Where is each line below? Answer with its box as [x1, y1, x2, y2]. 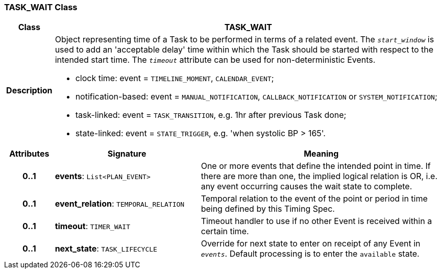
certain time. [201, 226, 249, 237]
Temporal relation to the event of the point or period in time [201, 193, 428, 204]
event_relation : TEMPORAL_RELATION [55, 198, 185, 209]
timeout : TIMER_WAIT [55, 221, 131, 232]
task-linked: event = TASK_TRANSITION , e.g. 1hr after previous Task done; [75, 110, 347, 120]
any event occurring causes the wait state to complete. [201, 181, 412, 192]
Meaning [304, 148, 339, 159]
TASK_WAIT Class [4, 2, 78, 12]
